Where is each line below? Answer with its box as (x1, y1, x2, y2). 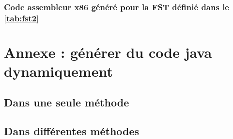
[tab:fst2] (4, 12, 39, 24)
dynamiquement (4, 61, 113, 81)
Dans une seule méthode (4, 94, 129, 109)
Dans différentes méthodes (4, 123, 140, 138)
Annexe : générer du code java (4, 42, 212, 62)
